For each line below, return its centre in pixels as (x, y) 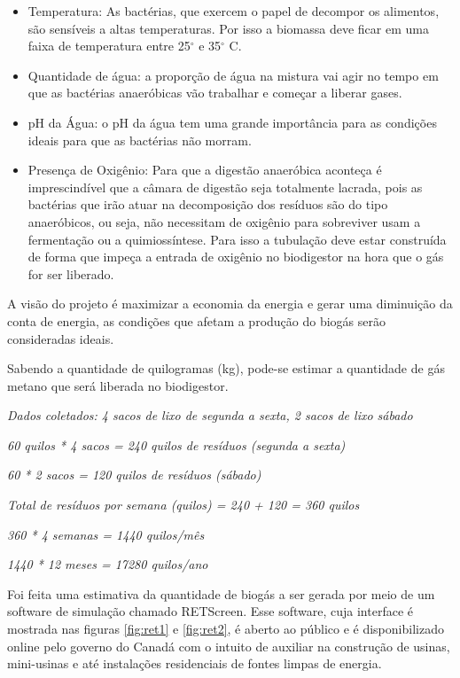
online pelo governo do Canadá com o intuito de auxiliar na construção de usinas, (229, 646)
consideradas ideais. (61, 338)
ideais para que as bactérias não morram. (140, 140)
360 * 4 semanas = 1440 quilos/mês (106, 534)
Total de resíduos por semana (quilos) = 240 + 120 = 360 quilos (183, 505)
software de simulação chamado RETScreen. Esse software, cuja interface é (210, 611)
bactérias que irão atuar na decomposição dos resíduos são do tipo (208, 204)
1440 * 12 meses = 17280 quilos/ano (108, 564)
